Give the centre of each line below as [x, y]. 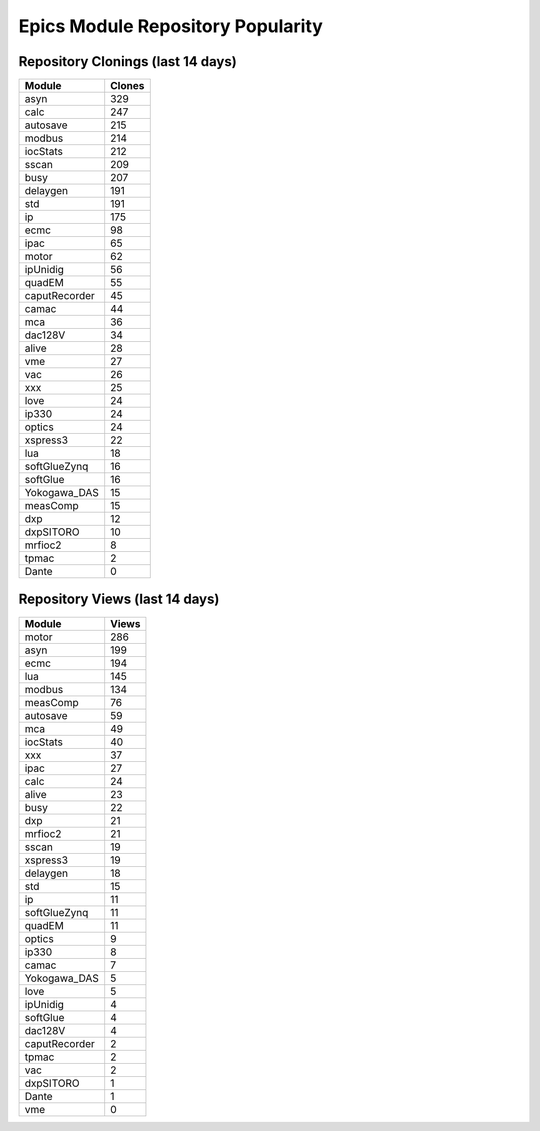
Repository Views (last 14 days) [119, 599]
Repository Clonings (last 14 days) [127, 61]
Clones [127, 86]
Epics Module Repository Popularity [171, 26]
